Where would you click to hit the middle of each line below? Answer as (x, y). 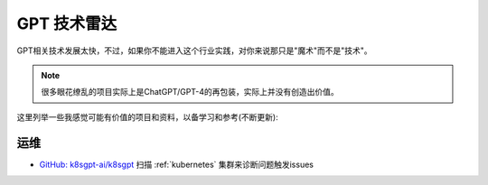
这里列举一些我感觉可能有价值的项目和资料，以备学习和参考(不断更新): (148, 116)
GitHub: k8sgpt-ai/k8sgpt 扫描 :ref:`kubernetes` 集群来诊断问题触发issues (176, 164)
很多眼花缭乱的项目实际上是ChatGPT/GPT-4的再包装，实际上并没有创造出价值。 (190, 92)
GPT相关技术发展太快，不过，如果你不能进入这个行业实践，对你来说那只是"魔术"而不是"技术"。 (194, 51)
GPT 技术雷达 (67, 23)
